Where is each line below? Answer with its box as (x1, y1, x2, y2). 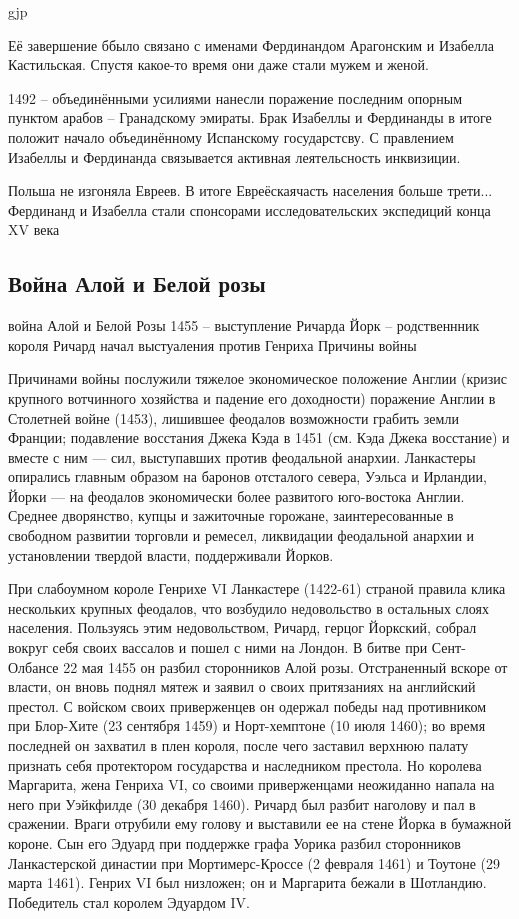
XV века (8, 219, 60, 240)
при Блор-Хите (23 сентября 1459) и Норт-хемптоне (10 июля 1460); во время (8, 715, 486, 736)
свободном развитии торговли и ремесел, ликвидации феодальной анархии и (8, 525, 475, 546)
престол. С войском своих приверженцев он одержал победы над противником (8, 695, 486, 716)
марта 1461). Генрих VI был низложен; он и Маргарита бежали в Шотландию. (8, 872, 487, 893)
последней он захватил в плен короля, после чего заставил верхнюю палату (8, 735, 469, 756)
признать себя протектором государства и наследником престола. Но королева (8, 754, 482, 775)
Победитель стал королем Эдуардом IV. (8, 891, 250, 912)
